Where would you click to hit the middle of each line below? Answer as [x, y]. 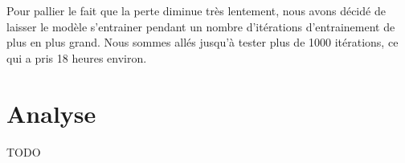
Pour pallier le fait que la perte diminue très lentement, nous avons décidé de [196, 10]
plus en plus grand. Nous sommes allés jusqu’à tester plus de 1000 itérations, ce [202, 42]
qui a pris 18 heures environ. [77, 57]
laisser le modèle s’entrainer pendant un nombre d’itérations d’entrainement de [201, 26]
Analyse [51, 113]
